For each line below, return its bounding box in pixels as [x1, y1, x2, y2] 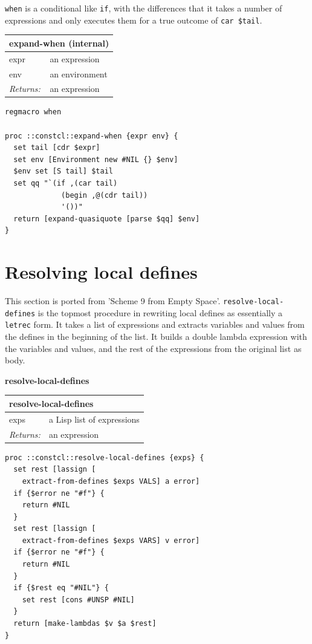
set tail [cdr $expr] [13, 143, 100, 152]
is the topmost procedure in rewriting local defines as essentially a [37, 306, 283, 319]
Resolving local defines [5, 259, 198, 284]
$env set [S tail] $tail [13, 167, 113, 176]
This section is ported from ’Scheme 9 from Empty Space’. [5, 294, 221, 307]
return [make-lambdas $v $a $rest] [13, 619, 157, 628]
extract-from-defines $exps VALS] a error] [22, 476, 200, 486]
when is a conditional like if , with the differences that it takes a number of [5, 2, 282, 14]
